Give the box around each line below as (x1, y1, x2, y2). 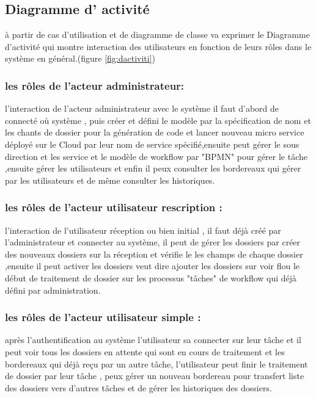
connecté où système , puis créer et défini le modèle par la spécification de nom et (5, 114, 311, 126)
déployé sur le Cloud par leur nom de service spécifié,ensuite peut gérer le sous (5, 137, 299, 150)
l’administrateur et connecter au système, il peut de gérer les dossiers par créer (5, 236, 301, 248)
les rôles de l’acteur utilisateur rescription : (5, 200, 222, 215)
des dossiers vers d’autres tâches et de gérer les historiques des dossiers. (5, 381, 272, 394)
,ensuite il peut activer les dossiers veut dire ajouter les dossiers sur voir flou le (5, 259, 300, 272)
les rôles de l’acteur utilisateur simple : (5, 309, 201, 325)
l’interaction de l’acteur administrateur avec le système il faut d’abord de (5, 102, 279, 115)
